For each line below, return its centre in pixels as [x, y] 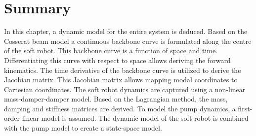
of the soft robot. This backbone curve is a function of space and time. [111, 51]
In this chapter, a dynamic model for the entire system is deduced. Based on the [126, 31]
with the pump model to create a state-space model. [83, 128]
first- [245, 108]
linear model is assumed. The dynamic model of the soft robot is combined [135, 118]
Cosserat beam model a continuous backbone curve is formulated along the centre [128, 41]
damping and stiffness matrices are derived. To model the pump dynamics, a [120, 108]
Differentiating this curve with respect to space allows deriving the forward [117, 60]
